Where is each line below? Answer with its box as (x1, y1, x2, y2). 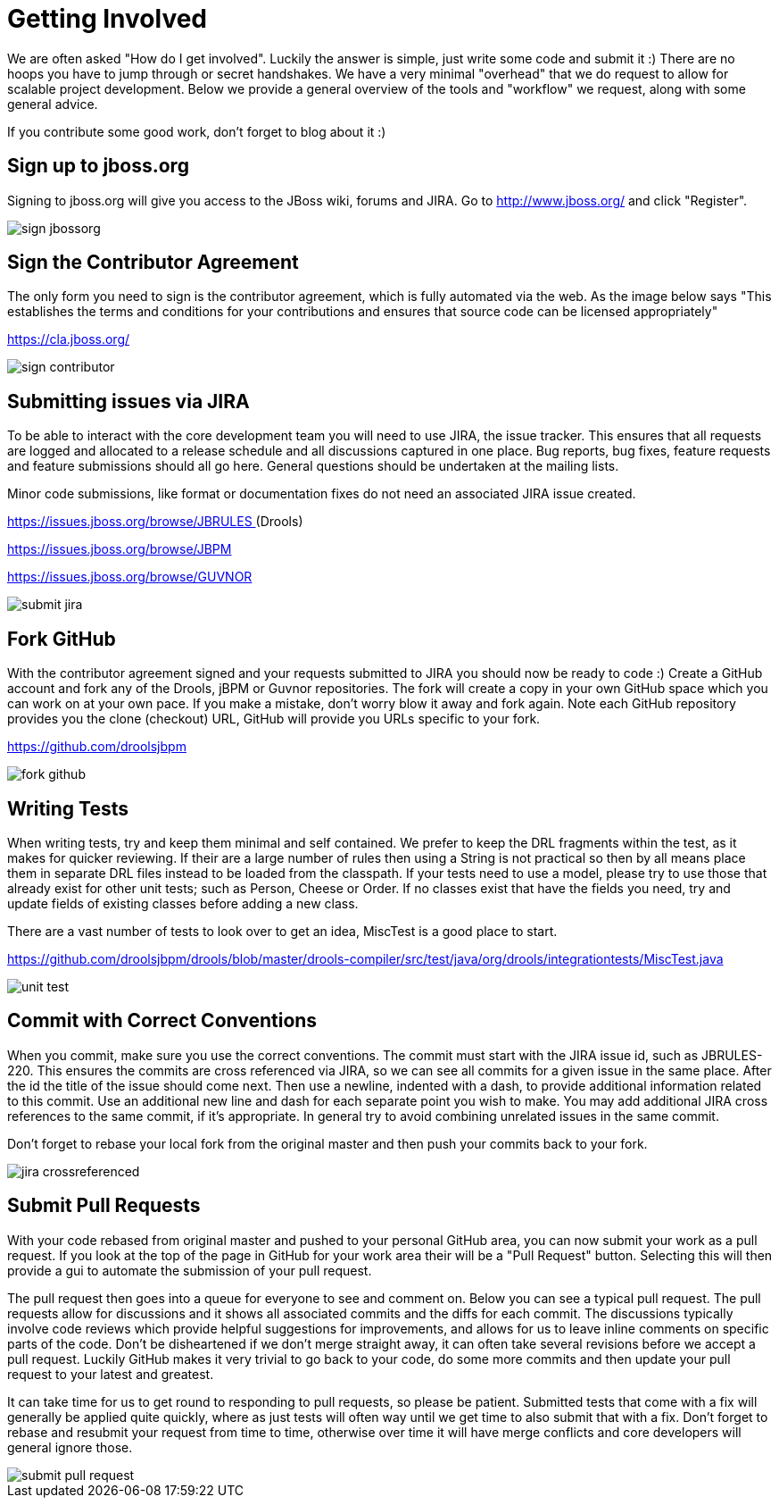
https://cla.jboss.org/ (7, 331, 130, 347)
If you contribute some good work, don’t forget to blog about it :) (7, 123, 386, 139)
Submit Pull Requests (7, 1194, 201, 1217)
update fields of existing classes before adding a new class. (7, 895, 359, 911)
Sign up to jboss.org (7, 155, 189, 178)
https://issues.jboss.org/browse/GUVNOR (7, 569, 253, 585)
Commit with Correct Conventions (7, 1009, 318, 1033)
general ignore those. (7, 1439, 133, 1455)
